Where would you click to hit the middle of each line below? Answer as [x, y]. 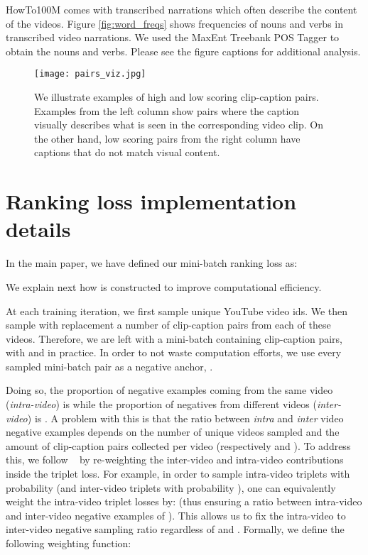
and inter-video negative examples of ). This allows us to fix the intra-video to [176, 515]
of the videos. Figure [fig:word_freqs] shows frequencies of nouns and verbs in [175, 23]
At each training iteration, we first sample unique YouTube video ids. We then [177, 311]
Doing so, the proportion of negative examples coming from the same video [169, 390]
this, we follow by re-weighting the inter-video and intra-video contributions [175, 460]
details [38, 229]
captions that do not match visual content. [127, 152]
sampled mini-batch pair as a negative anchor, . [109, 366]
